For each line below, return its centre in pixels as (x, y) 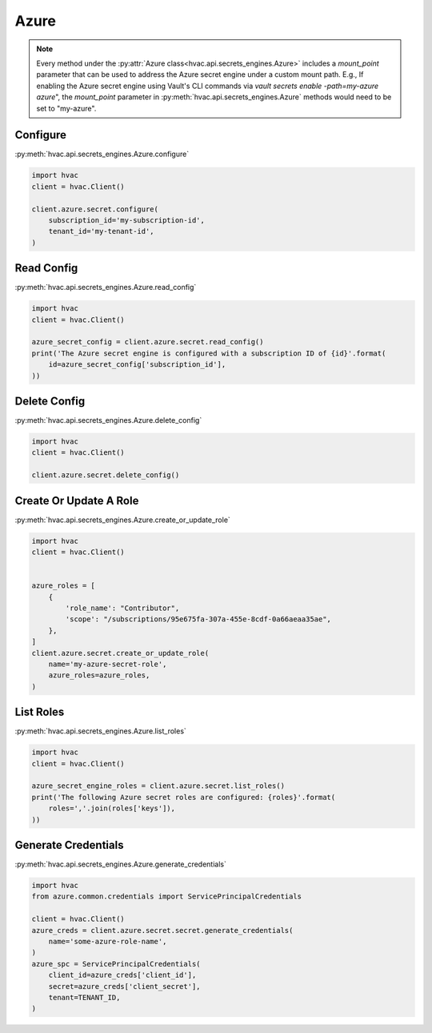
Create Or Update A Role (77, 500)
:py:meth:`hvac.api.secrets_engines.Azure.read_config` (106, 287)
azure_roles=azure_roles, (99, 675)
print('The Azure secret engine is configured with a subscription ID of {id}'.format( (209, 353)
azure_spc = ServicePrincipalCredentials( (116, 964)
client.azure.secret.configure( (95, 209)
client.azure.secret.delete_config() (106, 475)
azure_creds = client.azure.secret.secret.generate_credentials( (162, 930)
